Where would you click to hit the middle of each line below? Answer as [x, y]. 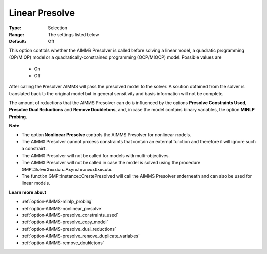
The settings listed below [74, 34]
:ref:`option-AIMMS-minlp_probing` [57, 201]
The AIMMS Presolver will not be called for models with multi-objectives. [96, 155]
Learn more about [28, 192]
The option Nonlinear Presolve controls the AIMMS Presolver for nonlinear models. [106, 135]
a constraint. [34, 149]
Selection [58, 28]
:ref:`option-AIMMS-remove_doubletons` [63, 243]
